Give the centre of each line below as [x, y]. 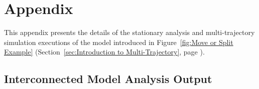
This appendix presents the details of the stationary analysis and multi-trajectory [129, 32]
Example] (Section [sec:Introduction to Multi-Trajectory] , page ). [104, 52]
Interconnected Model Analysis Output [108, 79]
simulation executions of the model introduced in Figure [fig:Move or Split [119, 42]
